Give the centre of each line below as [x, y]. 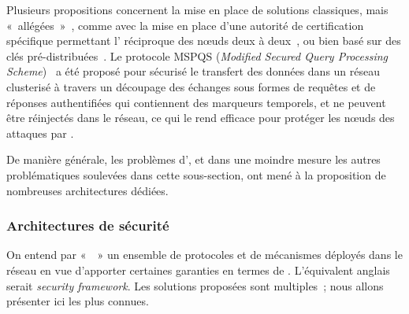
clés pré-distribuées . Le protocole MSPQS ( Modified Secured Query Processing [197, 55]
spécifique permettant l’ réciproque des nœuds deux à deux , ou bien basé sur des [204, 41]
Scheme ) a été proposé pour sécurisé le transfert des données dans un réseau [193, 71]
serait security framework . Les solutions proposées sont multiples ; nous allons [195, 285]
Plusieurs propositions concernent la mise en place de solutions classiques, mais [197, 9]
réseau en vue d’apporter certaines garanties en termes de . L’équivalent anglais [198, 270]
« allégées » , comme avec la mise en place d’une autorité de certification [185, 25]
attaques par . [40, 133]
